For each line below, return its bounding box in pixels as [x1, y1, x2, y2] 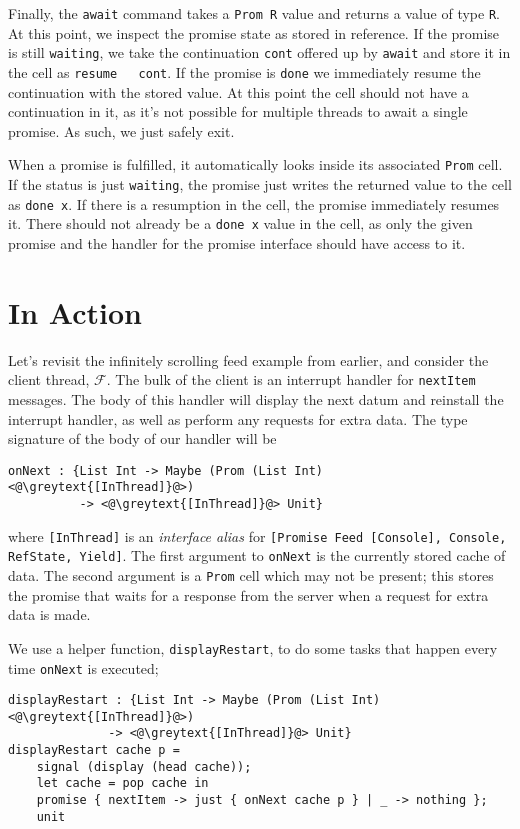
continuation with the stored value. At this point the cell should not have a [8, 81, 469, 102]
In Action [8, 291, 143, 332]
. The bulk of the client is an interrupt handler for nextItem [106, 369, 476, 390]
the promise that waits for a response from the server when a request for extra [8, 584, 489, 605]
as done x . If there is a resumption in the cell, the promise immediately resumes [8, 193, 500, 214]
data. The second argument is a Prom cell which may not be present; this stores [8, 565, 494, 585]
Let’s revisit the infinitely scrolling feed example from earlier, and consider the [8, 349, 489, 370]
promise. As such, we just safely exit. [8, 120, 235, 141]
